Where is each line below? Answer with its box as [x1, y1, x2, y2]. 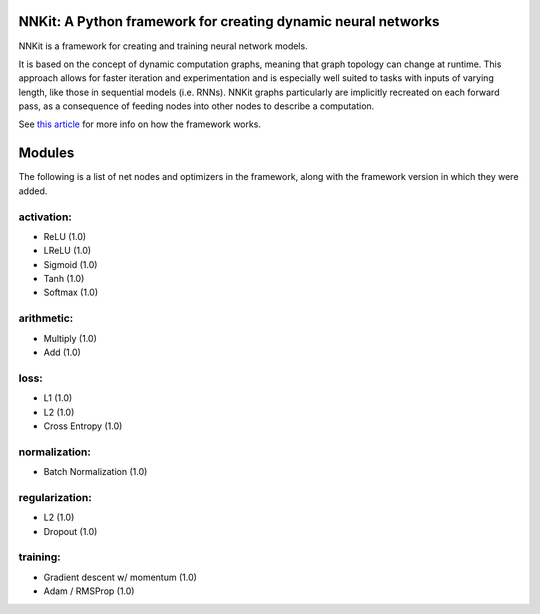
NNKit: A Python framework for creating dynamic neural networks [18, 13, 440, 30]
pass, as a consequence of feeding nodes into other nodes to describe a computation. [18, 100, 375, 112]
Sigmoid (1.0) [43, 258, 98, 270]
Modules [18, 145, 75, 162]
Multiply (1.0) [43, 332, 97, 344]
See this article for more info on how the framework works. [18, 118, 262, 130]
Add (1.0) [43, 346, 82, 358]
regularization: [18, 490, 92, 504]
